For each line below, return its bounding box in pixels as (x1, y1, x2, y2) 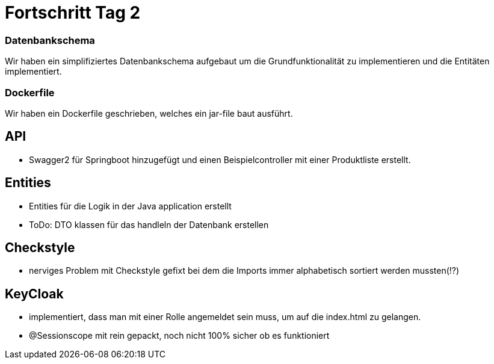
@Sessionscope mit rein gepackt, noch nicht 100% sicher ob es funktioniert (29, 330, 330, 341)
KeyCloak (5, 286, 64, 301)
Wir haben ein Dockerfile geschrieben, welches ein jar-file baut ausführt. (5, 108, 293, 119)
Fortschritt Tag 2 (5, 2, 141, 23)
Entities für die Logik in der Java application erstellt (29, 200, 232, 211)
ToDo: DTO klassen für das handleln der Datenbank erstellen (29, 219, 269, 230)
